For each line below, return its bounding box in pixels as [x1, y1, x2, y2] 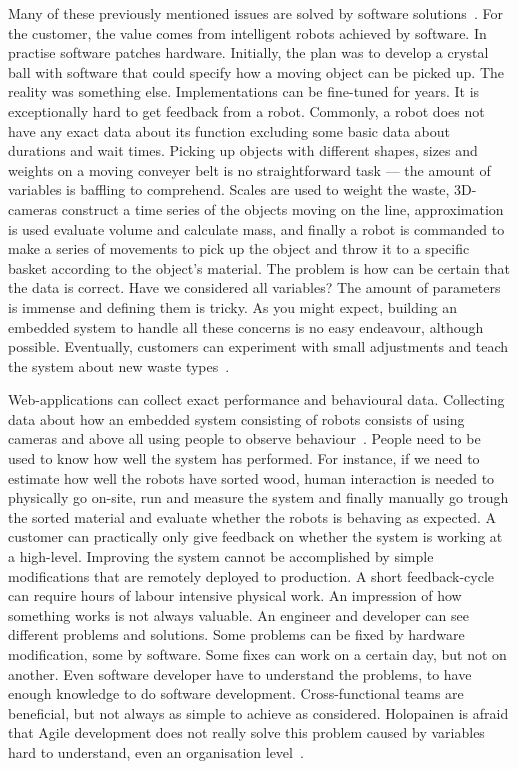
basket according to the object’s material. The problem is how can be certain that [8, 257, 511, 278]
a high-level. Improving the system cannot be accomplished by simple [8, 546, 434, 567]
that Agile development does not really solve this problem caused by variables [8, 722, 485, 743]
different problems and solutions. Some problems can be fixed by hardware [8, 624, 465, 645]
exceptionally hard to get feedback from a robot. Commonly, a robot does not [8, 100, 485, 121]
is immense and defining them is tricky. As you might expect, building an [8, 296, 458, 317]
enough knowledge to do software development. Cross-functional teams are [8, 683, 464, 704]
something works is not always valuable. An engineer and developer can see [8, 604, 469, 625]
